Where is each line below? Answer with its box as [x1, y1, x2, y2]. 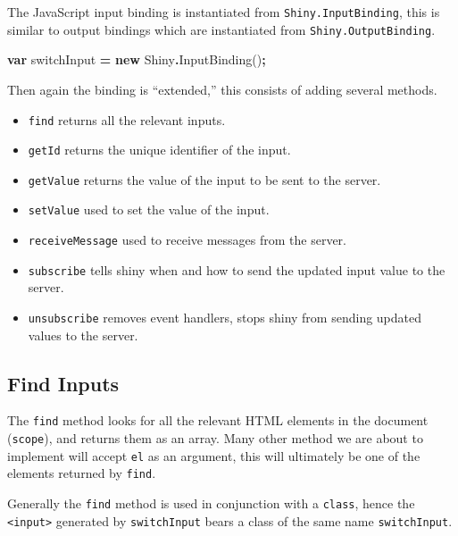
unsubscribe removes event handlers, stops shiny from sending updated [28, 308, 422, 327]
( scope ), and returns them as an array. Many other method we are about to [7, 429, 423, 448]
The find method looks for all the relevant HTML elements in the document [7, 411, 429, 430]
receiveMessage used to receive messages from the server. [28, 230, 346, 249]
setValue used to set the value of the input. [28, 200, 270, 219]
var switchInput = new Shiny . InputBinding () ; [7, 50, 266, 69]
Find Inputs [7, 369, 120, 397]
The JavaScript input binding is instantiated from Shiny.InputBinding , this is [7, 3, 440, 21]
